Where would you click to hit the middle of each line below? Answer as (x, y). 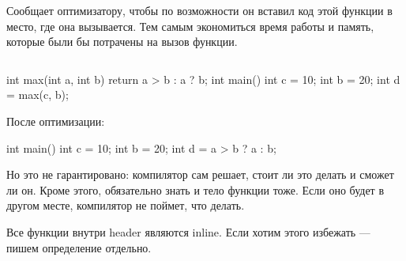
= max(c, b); (38, 95)
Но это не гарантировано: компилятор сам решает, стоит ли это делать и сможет (200, 174)
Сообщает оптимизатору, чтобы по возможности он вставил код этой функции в (199, 10)
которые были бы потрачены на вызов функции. (122, 42)
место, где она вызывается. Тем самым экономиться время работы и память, (190, 26)
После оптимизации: (56, 121)
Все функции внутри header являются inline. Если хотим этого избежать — (188, 231)
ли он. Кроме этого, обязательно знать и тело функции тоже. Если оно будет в (195, 189)
